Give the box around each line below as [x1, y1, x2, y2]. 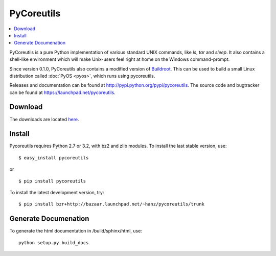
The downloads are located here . [9, 116, 79, 122]
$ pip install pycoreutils [18, 178, 86, 184]
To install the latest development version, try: [9, 190, 104, 196]
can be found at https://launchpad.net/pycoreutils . [9, 89, 116, 96]
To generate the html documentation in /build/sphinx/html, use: [9, 228, 143, 234]
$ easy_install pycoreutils [18, 155, 89, 160]
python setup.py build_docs [18, 240, 89, 245]
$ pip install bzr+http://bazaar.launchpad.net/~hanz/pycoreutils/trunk [18, 201, 204, 207]
